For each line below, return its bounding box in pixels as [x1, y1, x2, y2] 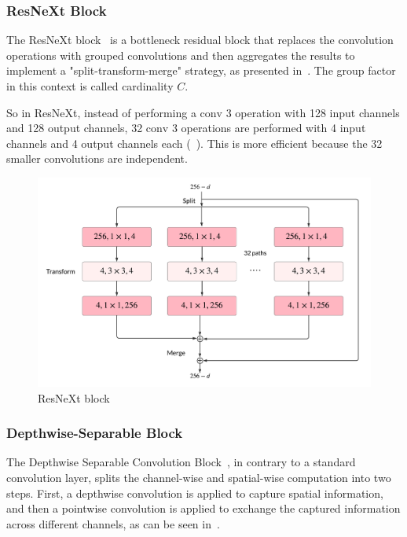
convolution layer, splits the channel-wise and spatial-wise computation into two [6, 469, 391, 486]
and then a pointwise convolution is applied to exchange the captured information [6, 500, 401, 517]
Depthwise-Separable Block [6, 423, 183, 443]
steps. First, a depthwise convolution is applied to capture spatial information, [6, 484, 383, 501]
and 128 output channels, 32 [6, 120, 143, 136]
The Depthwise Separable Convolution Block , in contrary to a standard [6, 454, 356, 470]
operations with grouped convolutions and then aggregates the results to [6, 46, 355, 63]
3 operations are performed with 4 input [171, 120, 366, 136]
